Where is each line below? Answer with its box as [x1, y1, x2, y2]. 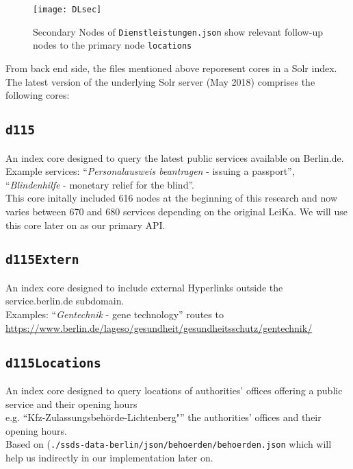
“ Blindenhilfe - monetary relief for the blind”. [5, 177, 194, 191]
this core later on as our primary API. [5, 217, 166, 232]
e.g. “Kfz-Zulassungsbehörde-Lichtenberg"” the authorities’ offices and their [5, 410, 322, 424]
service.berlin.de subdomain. [5, 293, 125, 308]
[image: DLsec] [33, 5, 102, 14]
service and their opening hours [5, 396, 138, 411]
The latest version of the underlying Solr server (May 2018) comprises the [5, 74, 315, 88]
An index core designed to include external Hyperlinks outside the [5, 280, 283, 294]
